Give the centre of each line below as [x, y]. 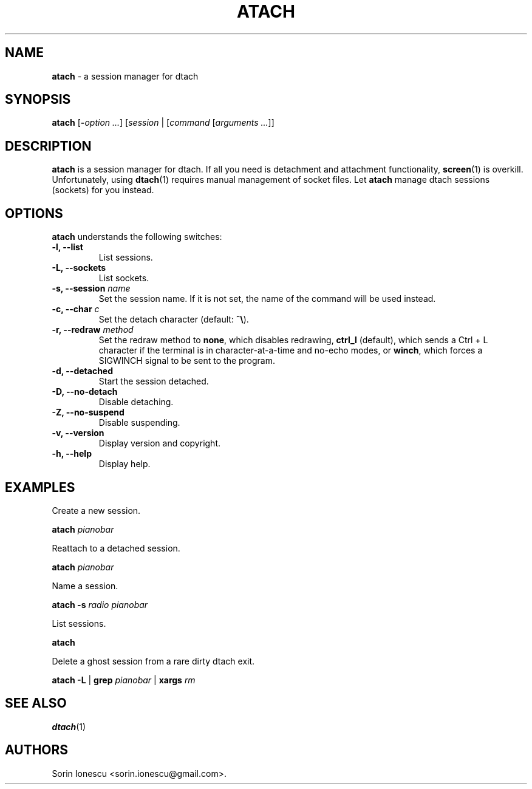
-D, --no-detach [85, 392]
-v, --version [78, 433]
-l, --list [67, 247]
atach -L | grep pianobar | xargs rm [124, 680]
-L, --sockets [79, 268]
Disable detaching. [136, 402]
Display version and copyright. [159, 443]
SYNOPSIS [38, 100]
